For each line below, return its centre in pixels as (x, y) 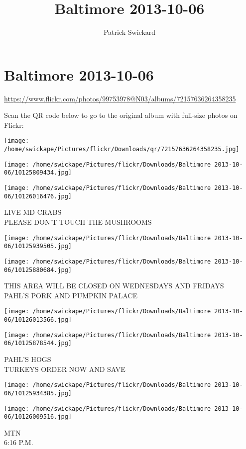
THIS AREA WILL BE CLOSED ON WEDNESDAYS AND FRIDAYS (114, 286)
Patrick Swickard (129, 32)
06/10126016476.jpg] (38, 196)
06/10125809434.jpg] (38, 173)
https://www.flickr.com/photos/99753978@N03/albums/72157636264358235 (120, 98)
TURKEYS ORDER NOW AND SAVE (65, 369)
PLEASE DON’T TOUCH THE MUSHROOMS (78, 222)
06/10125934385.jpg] (38, 393)
